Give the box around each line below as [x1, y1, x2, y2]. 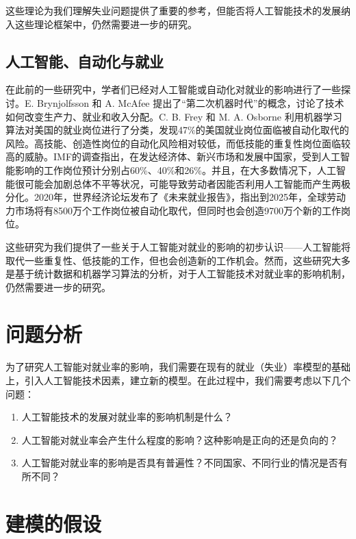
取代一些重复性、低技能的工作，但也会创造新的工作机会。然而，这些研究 [5, 253, 331, 267]
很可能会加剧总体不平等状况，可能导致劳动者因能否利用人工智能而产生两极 [14, 176, 351, 190]
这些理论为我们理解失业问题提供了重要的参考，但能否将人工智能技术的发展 [5, 3, 341, 17]
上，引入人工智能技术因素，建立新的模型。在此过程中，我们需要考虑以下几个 [5, 373, 351, 388]
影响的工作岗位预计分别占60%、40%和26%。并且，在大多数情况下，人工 [14, 162, 336, 177]
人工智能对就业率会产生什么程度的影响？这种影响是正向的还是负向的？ [21, 432, 338, 447]
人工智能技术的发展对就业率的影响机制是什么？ [21, 410, 233, 424]
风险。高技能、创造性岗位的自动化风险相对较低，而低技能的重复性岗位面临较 [5, 136, 351, 150]
